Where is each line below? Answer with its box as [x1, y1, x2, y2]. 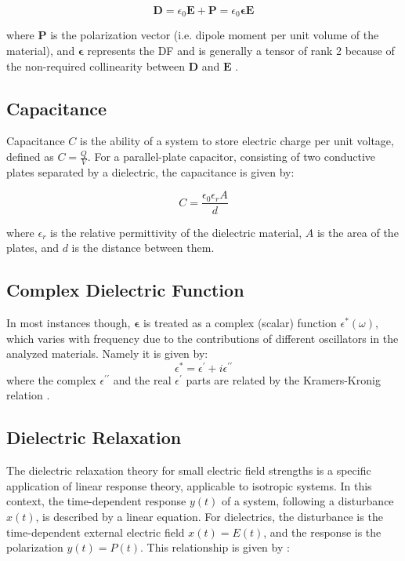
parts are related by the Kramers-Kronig [186, 371, 381, 388]
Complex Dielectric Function [6, 278, 244, 302]
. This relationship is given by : [140, 539, 290, 556]
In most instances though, [6, 314, 131, 330]
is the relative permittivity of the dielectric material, [50, 224, 302, 240]
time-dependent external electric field [6, 523, 185, 540]
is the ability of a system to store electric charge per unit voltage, [80, 133, 394, 149]
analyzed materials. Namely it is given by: [6, 345, 208, 362]
